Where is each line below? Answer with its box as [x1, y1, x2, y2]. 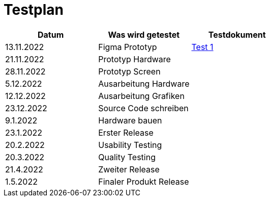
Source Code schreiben [98, 103, 189, 113]
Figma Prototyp [98, 41, 157, 52]
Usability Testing [98, 139, 162, 150]
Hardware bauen [98, 115, 162, 125]
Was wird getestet [108, 29, 180, 40]
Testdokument [208, 29, 266, 40]
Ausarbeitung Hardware [98, 78, 190, 89]
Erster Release [98, 127, 154, 138]
